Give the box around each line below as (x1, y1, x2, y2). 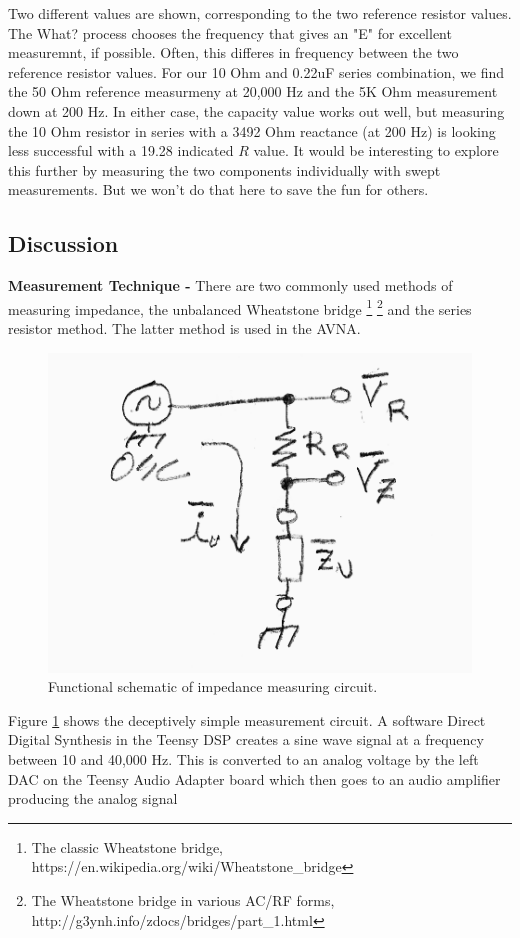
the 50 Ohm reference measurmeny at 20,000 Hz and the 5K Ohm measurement (8, 81, 498, 102)
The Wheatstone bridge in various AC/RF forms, (31, 890, 335, 910)
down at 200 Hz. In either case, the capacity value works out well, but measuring (8, 100, 505, 121)
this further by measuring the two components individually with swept (8, 159, 441, 180)
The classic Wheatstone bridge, (31, 836, 223, 857)
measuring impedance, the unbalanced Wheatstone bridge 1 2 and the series (8, 295, 472, 319)
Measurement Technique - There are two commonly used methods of (8, 275, 453, 296)
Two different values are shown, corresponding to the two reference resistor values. (8, 3, 512, 23)
